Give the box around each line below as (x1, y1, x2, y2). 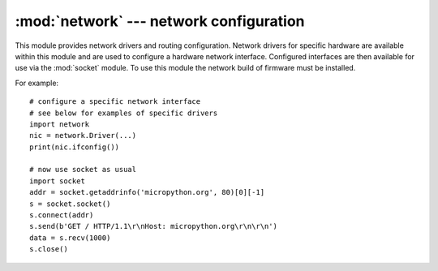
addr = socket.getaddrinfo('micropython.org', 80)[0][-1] (29, 187, 265, 197)
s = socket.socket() (29, 199, 111, 209)
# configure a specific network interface (29, 97, 201, 106)
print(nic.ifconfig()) (29, 142, 120, 152)
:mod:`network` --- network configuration (15, 12, 305, 30)
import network (29, 119, 90, 129)
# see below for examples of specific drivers (29, 108, 218, 118)
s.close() (29, 244, 68, 254)
